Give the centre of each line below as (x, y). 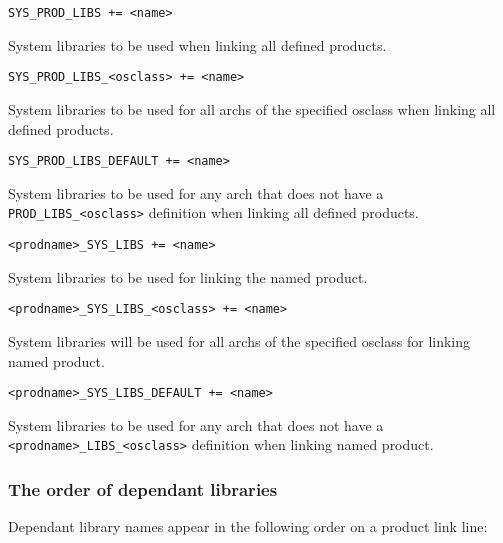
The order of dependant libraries (143, 488)
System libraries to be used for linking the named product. (188, 276)
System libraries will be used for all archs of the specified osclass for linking (239, 340)
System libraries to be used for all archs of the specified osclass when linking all (252, 108)
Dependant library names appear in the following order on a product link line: (248, 526)
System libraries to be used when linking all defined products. (197, 44)
